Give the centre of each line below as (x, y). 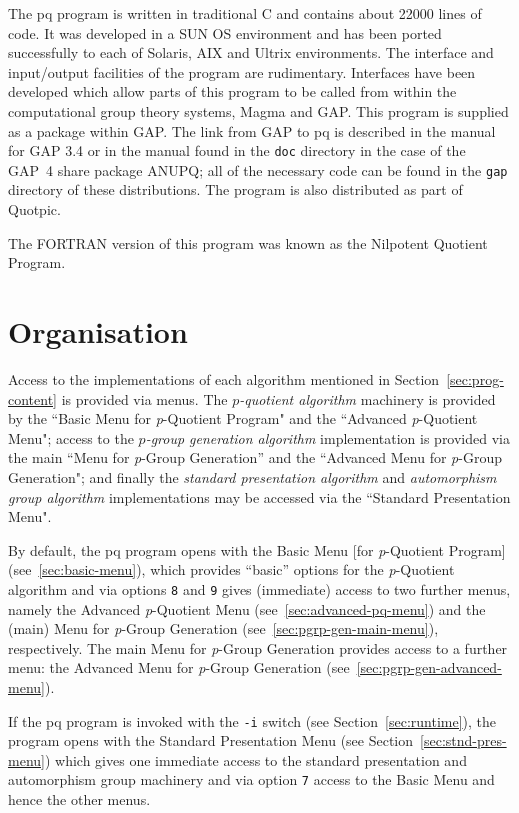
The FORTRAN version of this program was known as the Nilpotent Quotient (248, 242)
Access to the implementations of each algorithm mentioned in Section (224, 378)
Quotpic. (34, 209)
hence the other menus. (79, 799)
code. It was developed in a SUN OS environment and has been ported (225, 32)
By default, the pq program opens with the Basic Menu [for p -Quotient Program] (257, 549)
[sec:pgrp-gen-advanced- (429, 667)
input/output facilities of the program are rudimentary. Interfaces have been (242, 71)
